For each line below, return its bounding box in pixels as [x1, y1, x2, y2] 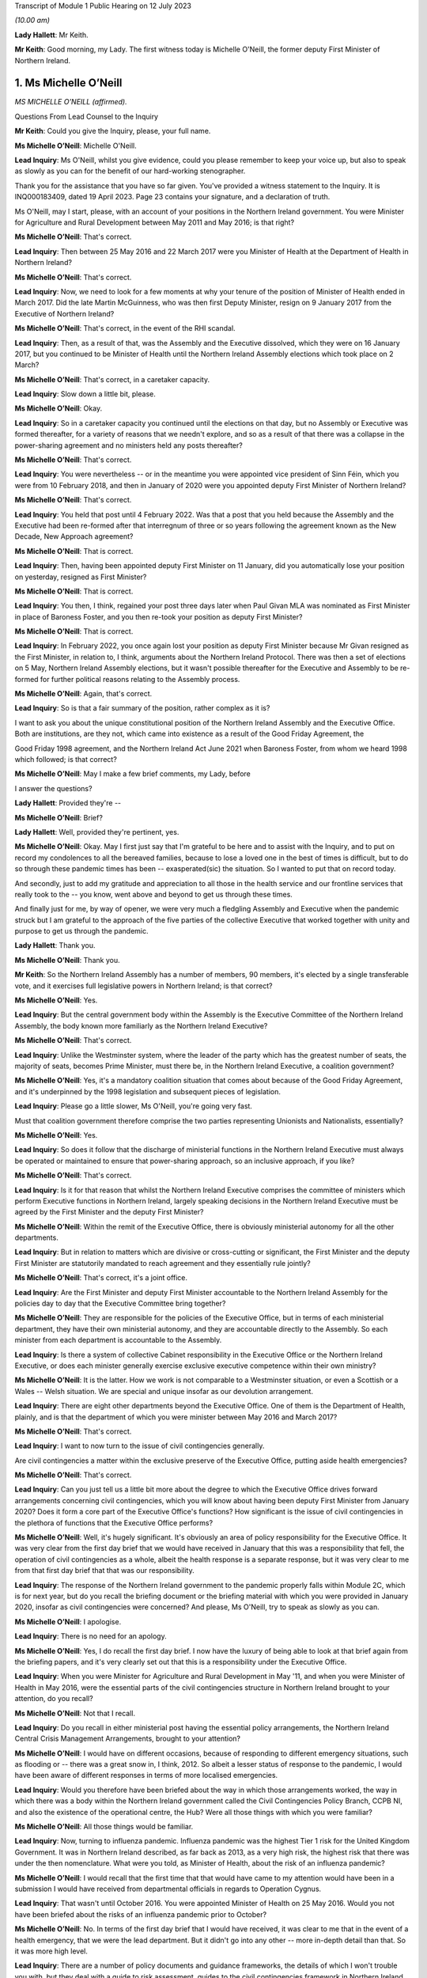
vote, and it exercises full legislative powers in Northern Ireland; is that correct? [14, 981, 273, 991]
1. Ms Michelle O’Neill [14, 76, 123, 90]
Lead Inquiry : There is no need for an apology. [14, 1631, 167, 1641]
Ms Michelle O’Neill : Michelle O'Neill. [14, 141, 138, 150]
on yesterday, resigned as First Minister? [14, 572, 147, 582]
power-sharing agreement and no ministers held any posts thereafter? [14, 440, 243, 450]
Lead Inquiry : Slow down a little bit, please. [14, 389, 156, 399]
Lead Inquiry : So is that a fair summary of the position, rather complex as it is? [14, 703, 270, 713]
